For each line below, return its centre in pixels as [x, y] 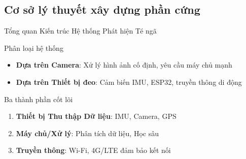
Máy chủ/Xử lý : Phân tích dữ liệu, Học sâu [87, 133]
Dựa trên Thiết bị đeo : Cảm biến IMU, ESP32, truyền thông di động [129, 82]
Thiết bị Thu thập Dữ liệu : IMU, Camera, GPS [96, 116]
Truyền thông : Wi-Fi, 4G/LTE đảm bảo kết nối [93, 150]
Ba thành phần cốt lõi [39, 99]
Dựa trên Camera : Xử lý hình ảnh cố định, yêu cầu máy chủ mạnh [124, 65]
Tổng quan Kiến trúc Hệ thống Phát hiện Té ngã [80, 31]
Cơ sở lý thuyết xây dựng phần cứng [102, 9]
